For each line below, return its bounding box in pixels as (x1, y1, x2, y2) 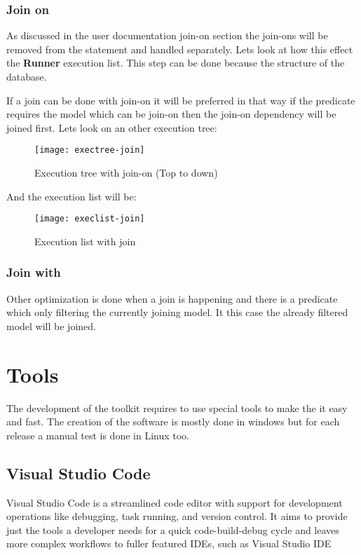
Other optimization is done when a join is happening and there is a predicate (6, 291, 338, 306)
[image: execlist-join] (34, 214, 145, 224)
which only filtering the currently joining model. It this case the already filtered (6, 305, 348, 320)
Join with (6, 263, 61, 281)
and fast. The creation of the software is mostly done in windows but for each (6, 414, 340, 429)
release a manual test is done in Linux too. (6, 427, 190, 442)
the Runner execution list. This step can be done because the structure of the (6, 55, 345, 70)
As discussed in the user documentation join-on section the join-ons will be (6, 28, 328, 43)
